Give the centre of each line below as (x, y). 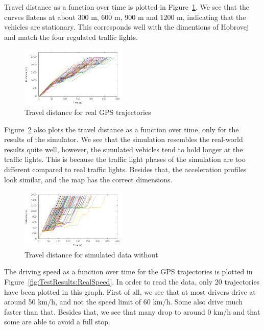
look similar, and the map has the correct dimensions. (88, 179)
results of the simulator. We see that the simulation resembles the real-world (124, 139)
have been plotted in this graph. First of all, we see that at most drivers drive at (130, 291)
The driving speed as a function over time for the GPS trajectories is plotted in (128, 272)
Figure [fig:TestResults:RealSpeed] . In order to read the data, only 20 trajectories (132, 281)
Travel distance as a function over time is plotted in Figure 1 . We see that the (127, 7)
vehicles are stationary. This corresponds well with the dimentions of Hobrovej (127, 27)
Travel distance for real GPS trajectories (88, 112)
